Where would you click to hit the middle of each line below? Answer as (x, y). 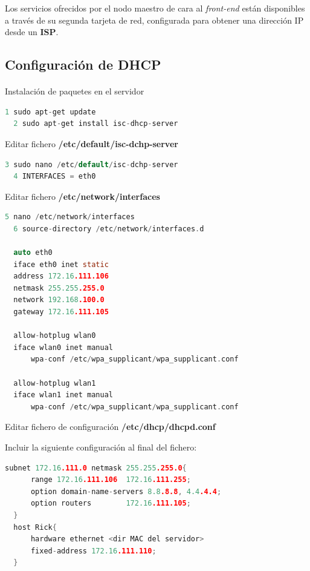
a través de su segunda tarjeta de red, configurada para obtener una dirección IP (154, 20)
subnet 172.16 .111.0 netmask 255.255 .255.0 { (96, 468)
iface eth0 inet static (61, 264)
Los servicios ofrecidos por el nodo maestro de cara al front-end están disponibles (155, 8)
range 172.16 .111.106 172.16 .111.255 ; (111, 480)
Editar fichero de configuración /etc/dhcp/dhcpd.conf (110, 427)
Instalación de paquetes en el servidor (75, 91)
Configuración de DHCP (83, 64)
